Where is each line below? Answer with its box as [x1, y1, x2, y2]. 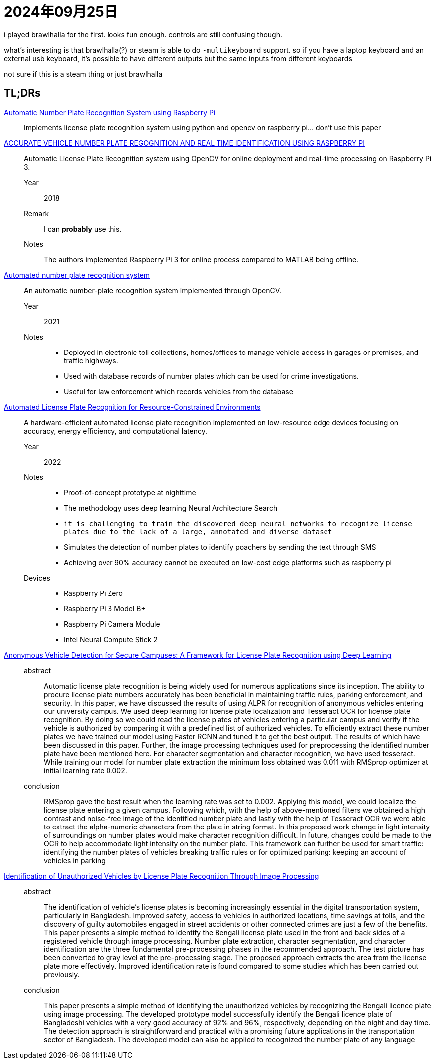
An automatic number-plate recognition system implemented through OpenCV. [24, 286, 282, 295]
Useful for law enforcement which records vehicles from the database [64, 387, 293, 396]
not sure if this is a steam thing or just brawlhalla [4, 69, 163, 78]
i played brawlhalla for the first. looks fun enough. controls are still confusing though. [4, 30, 283, 39]
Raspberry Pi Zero [64, 589, 123, 597]
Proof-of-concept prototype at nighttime [64, 488, 196, 497]
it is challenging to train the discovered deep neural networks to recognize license [64, 519, 412, 528]
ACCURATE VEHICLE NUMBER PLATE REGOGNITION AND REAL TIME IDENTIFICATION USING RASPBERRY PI [4, 138, 365, 147]
